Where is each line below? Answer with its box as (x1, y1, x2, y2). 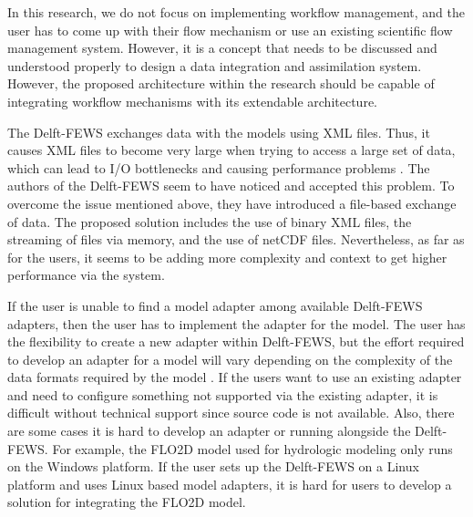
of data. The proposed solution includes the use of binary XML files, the (7, 212, 412, 231)
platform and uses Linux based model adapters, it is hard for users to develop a (7, 474, 452, 493)
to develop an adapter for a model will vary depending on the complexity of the (7, 349, 453, 368)
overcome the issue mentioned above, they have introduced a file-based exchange (7, 193, 457, 212)
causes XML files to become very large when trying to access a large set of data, (7, 140, 456, 160)
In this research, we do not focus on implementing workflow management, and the (7, 3, 465, 21)
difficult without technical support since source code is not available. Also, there (7, 403, 455, 422)
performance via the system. (7, 265, 165, 284)
